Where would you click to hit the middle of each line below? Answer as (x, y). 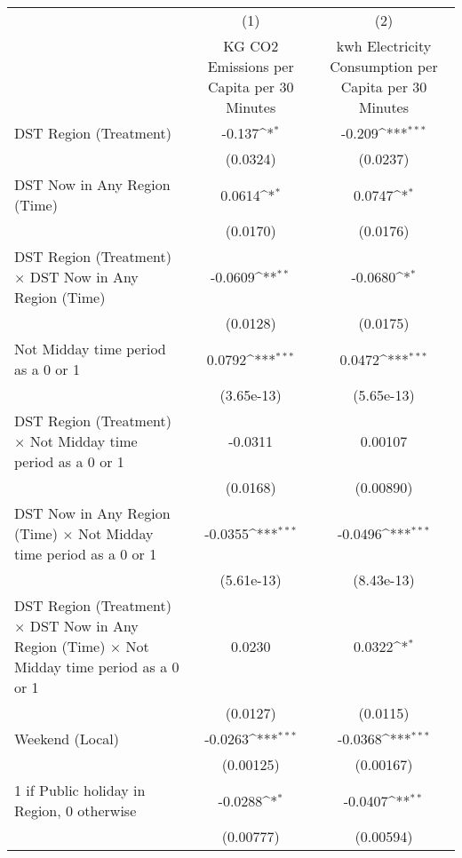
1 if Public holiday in (80, 790)
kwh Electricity (384, 46)
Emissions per (251, 66)
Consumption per (384, 66)
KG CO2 (251, 46)
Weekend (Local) (67, 739)
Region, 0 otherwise (76, 810)
